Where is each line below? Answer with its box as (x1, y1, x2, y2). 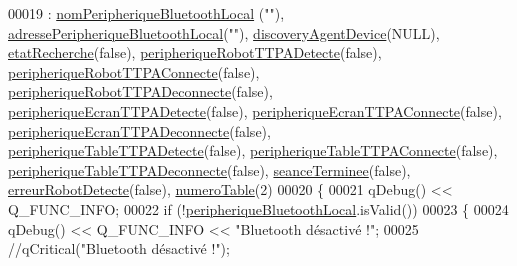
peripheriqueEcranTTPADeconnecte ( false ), (8, 120, 271, 141)
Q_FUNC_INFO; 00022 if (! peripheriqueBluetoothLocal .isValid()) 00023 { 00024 (8, 198, 509, 219)
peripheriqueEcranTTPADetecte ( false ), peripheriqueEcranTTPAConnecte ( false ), (8, 100, 502, 121)
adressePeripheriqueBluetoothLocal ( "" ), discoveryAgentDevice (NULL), (8, 22, 440, 43)
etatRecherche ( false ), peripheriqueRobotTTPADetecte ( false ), (8, 42, 382, 63)
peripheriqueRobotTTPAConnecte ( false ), (8, 61, 260, 82)
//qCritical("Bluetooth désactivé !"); (8, 238, 230, 259)
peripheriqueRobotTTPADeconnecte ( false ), (8, 81, 273, 102)
